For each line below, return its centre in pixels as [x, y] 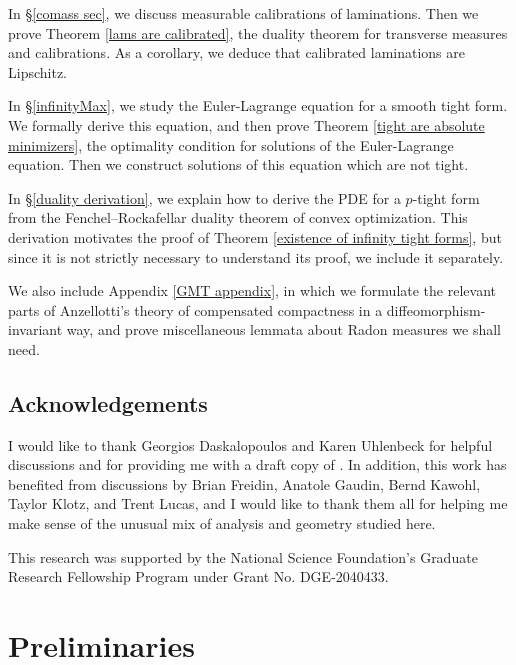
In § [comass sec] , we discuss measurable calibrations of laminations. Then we [243, 13]
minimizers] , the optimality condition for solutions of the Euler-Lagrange [231, 144]
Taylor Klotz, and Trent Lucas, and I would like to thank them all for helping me [258, 503]
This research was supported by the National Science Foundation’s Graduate [243, 556]
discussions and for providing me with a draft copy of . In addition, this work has [257, 464]
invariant [35, 329]
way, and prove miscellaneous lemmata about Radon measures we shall [283, 329]
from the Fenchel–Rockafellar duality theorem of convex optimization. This [238, 217]
